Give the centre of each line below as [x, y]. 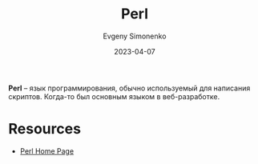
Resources [45, 129]
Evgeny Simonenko [135, 36]
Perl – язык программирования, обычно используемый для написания [129, 88]
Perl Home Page [47, 151]
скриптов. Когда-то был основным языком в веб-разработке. [114, 96]
